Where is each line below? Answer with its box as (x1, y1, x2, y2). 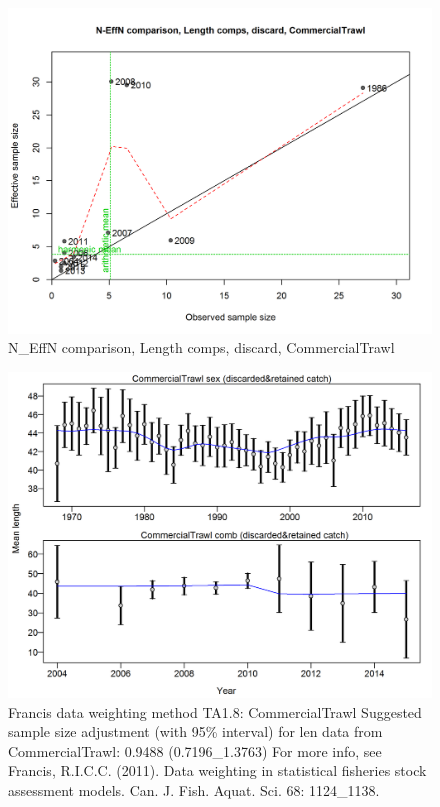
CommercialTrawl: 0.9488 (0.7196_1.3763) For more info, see (8, 740, 382, 761)
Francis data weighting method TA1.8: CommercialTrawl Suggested (8, 701, 422, 722)
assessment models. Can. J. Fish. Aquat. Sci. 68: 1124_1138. (8, 779, 380, 800)
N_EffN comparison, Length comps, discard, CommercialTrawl (8, 337, 395, 358)
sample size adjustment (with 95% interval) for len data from (8, 721, 383, 742)
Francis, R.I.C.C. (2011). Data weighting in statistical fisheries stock (8, 760, 427, 781)
